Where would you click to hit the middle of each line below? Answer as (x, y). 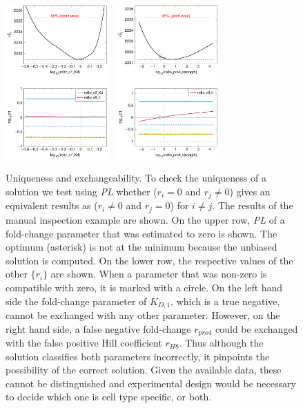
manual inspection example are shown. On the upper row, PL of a (145, 219)
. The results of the (253, 205)
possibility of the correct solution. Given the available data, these (144, 370)
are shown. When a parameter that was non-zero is (159, 274)
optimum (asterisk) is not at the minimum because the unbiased (141, 247)
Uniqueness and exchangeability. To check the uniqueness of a (136, 178)
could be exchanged (257, 328)
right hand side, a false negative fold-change (98, 328)
